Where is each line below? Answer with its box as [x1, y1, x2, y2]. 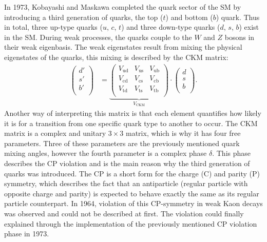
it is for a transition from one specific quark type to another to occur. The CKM [4, 117, 258, 128]
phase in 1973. [4, 228, 49, 239]
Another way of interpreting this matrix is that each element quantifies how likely [4, 108, 261, 118]
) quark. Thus [216, 11, 260, 22]
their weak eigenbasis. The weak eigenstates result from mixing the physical [4, 42, 242, 52]
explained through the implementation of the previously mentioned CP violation [4, 218, 257, 229]
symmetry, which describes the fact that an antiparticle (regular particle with [4, 178, 248, 189]
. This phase [212, 148, 251, 158]
